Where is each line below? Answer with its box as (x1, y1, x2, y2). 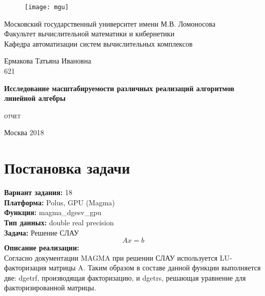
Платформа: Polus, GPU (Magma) (4, 197, 115, 207)
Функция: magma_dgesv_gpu (4, 207, 101, 218)
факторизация (4, 262, 47, 273)
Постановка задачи (4, 157, 130, 178)
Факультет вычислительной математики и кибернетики (4, 28, 175, 39)
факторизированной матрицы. (4, 282, 96, 293)
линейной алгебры (4, 93, 66, 103)
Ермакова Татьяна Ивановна (4, 55, 91, 66)
